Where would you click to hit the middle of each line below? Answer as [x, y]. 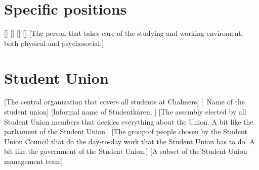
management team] [34, 161]
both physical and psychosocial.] [54, 43]
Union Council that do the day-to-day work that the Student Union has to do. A [129, 141]
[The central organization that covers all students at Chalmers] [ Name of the [125, 102]
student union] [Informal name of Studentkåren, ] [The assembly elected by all [125, 112]
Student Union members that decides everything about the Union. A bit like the [129, 121]
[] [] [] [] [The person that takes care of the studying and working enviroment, [124, 33]
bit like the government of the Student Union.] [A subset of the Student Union [126, 151]
